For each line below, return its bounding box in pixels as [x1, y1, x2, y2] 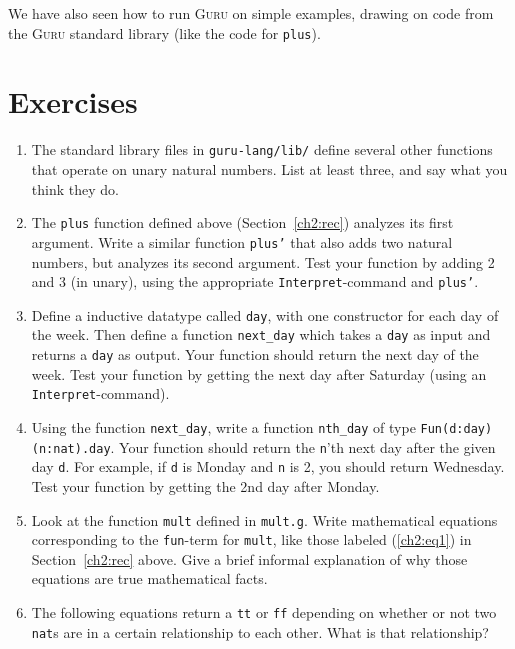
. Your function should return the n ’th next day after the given [110, 436, 496, 457]
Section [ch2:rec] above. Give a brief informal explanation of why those [31, 548, 468, 569]
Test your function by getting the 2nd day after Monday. [31, 475, 380, 496]
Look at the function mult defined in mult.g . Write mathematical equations [31, 509, 498, 530]
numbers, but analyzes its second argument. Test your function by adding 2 [31, 251, 495, 272]
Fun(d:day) [420, 422, 493, 436]
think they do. [31, 178, 119, 199]
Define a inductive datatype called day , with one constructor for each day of [31, 304, 499, 325]
